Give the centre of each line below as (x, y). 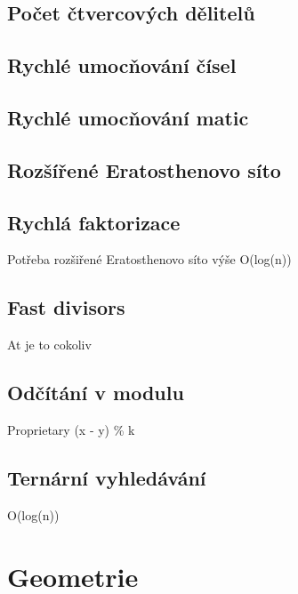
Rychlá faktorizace (94, 222)
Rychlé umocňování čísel (122, 65)
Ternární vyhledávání (107, 477)
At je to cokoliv (49, 345)
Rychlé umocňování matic (128, 117)
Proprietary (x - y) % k (71, 429)
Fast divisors (66, 307)
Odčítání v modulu (96, 393)
